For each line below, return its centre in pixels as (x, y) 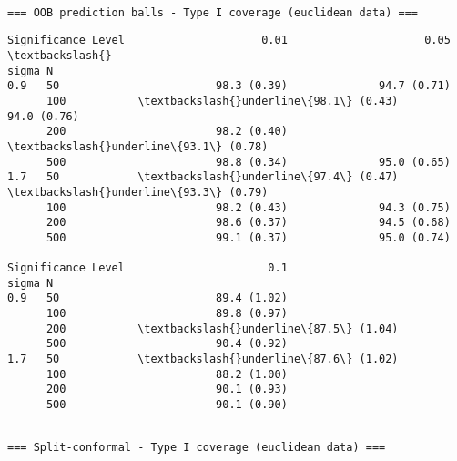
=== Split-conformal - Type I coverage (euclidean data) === (197, 448)
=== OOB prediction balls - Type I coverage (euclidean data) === (213, 12)
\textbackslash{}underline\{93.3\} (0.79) (138, 192)
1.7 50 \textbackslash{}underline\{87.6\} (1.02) (203, 359)
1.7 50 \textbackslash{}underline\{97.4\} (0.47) (203, 177)
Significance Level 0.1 (147, 268)
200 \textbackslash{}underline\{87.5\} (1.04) (222, 328)
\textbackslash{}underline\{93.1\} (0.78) (138, 146)
